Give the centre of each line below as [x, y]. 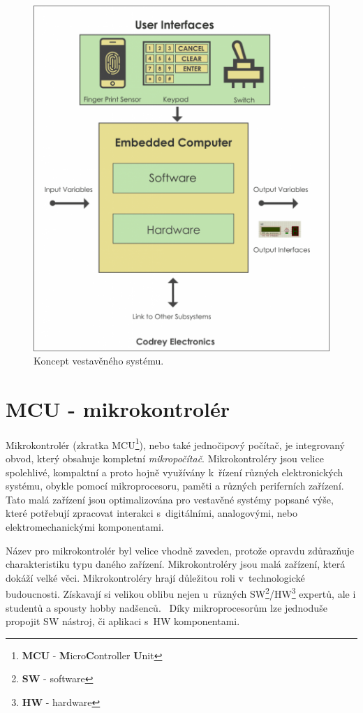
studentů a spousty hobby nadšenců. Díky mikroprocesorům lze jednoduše [166, 607]
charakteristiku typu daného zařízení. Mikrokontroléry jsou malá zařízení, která [176, 564]
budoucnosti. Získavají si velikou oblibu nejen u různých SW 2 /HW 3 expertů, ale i [181, 593]
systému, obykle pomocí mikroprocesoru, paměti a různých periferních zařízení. [175, 486]
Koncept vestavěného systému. [99, 361]
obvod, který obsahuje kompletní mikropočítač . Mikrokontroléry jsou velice [165, 458]
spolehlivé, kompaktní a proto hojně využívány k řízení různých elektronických [175, 472]
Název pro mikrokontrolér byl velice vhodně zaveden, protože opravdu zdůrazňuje [180, 550]
